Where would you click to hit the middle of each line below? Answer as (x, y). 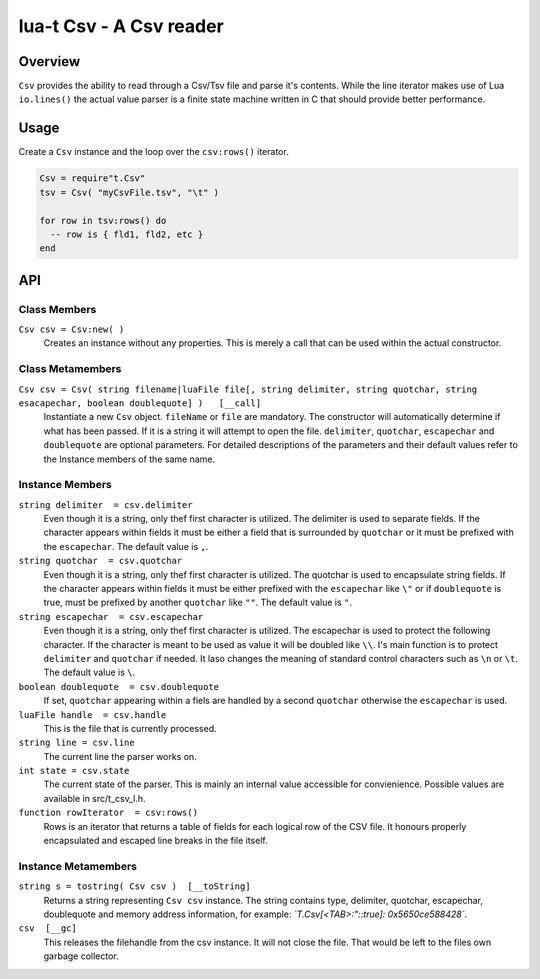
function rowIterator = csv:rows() (108, 813)
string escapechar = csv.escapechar (111, 616)
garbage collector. (81, 956)
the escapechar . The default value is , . (126, 546)
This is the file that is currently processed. (130, 728)
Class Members (57, 309)
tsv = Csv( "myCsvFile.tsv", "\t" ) (129, 192)
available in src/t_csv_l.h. (94, 798)
